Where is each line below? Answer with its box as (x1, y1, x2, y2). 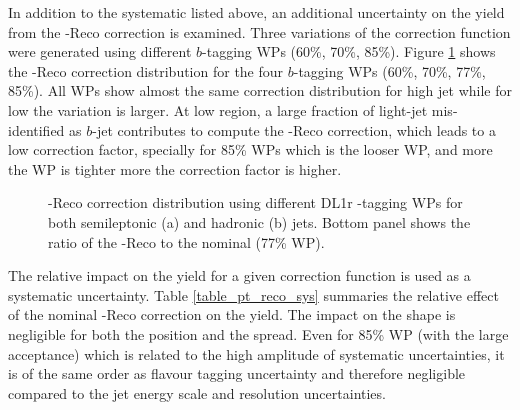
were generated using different (8, 41, 192, 62)
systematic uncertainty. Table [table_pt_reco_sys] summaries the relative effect (8, 284, 499, 305)
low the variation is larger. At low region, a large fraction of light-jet (8, 99, 428, 120)
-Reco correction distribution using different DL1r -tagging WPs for (48, 192, 463, 213)
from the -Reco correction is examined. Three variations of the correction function (8, 21, 511, 42)
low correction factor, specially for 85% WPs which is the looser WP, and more (8, 139, 493, 160)
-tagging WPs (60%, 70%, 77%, (293, 60, 486, 81)
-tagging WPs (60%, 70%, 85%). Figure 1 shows (202, 41, 496, 62)
